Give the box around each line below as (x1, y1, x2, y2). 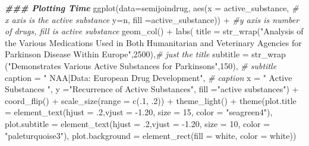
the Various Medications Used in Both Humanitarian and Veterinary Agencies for (5, 36, 302, 48)
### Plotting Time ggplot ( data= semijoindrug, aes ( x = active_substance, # (5, 2, 299, 14)
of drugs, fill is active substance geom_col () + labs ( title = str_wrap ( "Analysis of (5, 25, 304, 37)
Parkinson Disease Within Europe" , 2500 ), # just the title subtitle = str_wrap (5, 48, 286, 60)
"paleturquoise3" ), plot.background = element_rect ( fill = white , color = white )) (5, 129, 297, 141)
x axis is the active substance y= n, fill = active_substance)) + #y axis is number (5, 13, 299, 25)
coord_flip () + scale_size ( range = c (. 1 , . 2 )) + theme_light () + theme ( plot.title (5, 94, 297, 106)
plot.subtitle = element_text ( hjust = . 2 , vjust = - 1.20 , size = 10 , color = (5, 117, 270, 129)
